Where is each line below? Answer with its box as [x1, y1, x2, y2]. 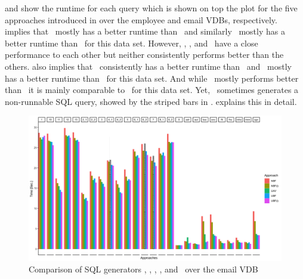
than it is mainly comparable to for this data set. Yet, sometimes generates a [5, 83, 299, 96]
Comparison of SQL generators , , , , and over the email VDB [29, 263, 258, 275]
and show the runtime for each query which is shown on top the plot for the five [5, 2, 298, 14]
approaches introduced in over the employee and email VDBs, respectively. [5, 13, 277, 26]
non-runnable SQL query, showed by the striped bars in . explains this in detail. [5, 95, 297, 107]
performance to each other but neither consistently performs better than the [5, 48, 284, 61]
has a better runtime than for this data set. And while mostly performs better [5, 72, 299, 84]
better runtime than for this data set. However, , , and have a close [5, 36, 258, 49]
